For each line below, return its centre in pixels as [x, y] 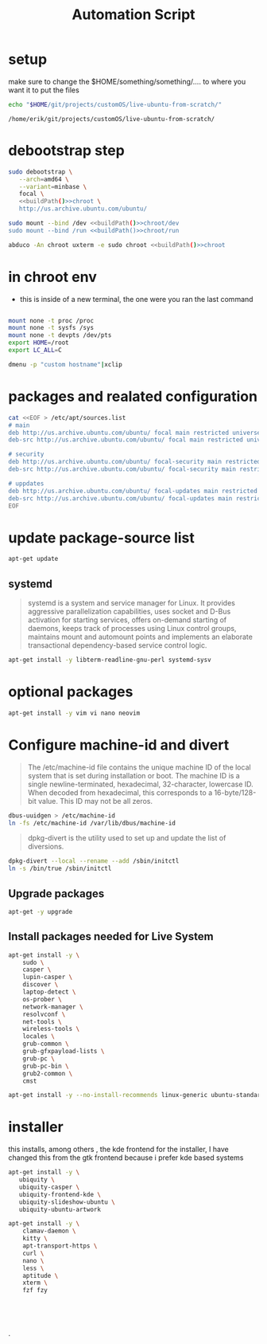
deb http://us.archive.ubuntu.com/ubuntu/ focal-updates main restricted [133, 491]
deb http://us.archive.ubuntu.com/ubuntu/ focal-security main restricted [135, 462]
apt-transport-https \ [60, 1246]
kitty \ [35, 1239]
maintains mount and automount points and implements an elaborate [140, 637]
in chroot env [52, 277]
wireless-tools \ [51, 1029]
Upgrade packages [56, 893]
